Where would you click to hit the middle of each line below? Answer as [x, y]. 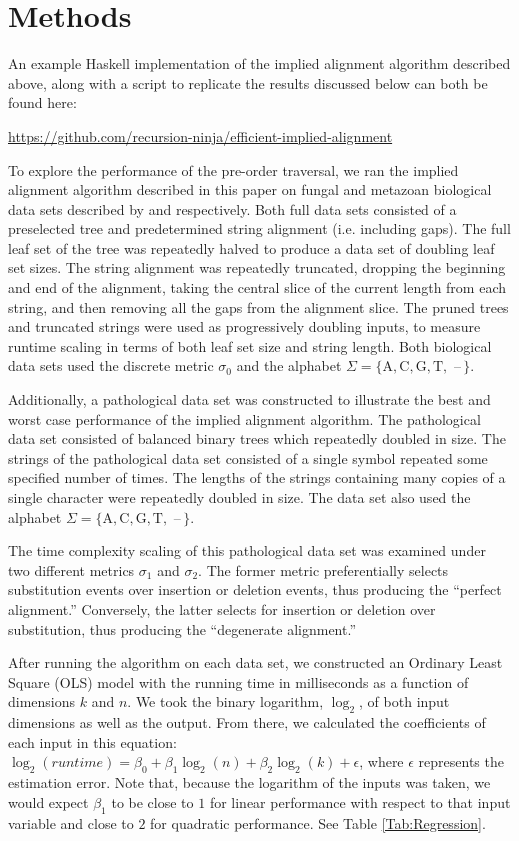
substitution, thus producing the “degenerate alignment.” [182, 628]
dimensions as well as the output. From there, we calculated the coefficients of [247, 722]
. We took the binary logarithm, [225, 701]
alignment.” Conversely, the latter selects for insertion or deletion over [222, 608]
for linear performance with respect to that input [360, 801]
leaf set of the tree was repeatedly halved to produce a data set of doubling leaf [251, 247]
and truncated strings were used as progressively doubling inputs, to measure [244, 326]
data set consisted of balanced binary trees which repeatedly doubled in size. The [257, 438]
